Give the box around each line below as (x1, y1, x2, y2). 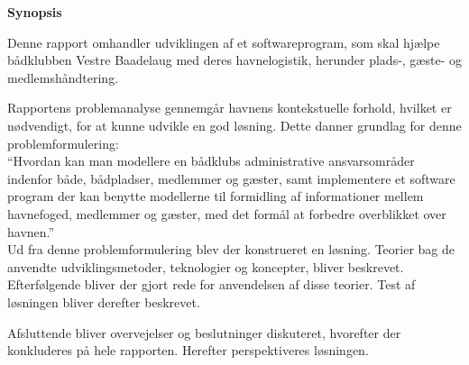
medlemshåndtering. (7, 68, 119, 87)
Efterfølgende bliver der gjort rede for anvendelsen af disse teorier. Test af (7, 275, 416, 294)
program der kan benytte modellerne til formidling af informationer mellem (7, 187, 424, 205)
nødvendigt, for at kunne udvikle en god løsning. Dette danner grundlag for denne (7, 115, 462, 134)
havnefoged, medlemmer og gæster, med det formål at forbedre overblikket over (7, 204, 446, 223)
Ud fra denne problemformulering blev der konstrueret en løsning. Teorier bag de (7, 240, 455, 259)
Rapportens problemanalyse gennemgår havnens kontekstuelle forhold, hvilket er (7, 98, 452, 117)
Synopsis (7, 3, 62, 21)
